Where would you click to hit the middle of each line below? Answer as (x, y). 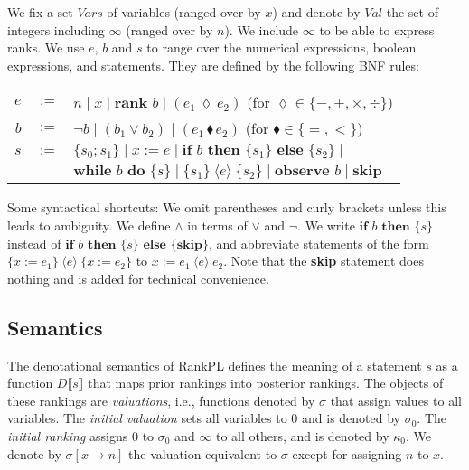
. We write (326, 225)
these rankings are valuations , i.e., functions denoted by (161, 400)
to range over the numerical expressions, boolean (281, 47)
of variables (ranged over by (184, 12)
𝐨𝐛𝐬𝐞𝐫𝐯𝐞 (302, 171)
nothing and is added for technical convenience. (138, 278)
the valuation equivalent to (203, 453)
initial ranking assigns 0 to (81, 435)
